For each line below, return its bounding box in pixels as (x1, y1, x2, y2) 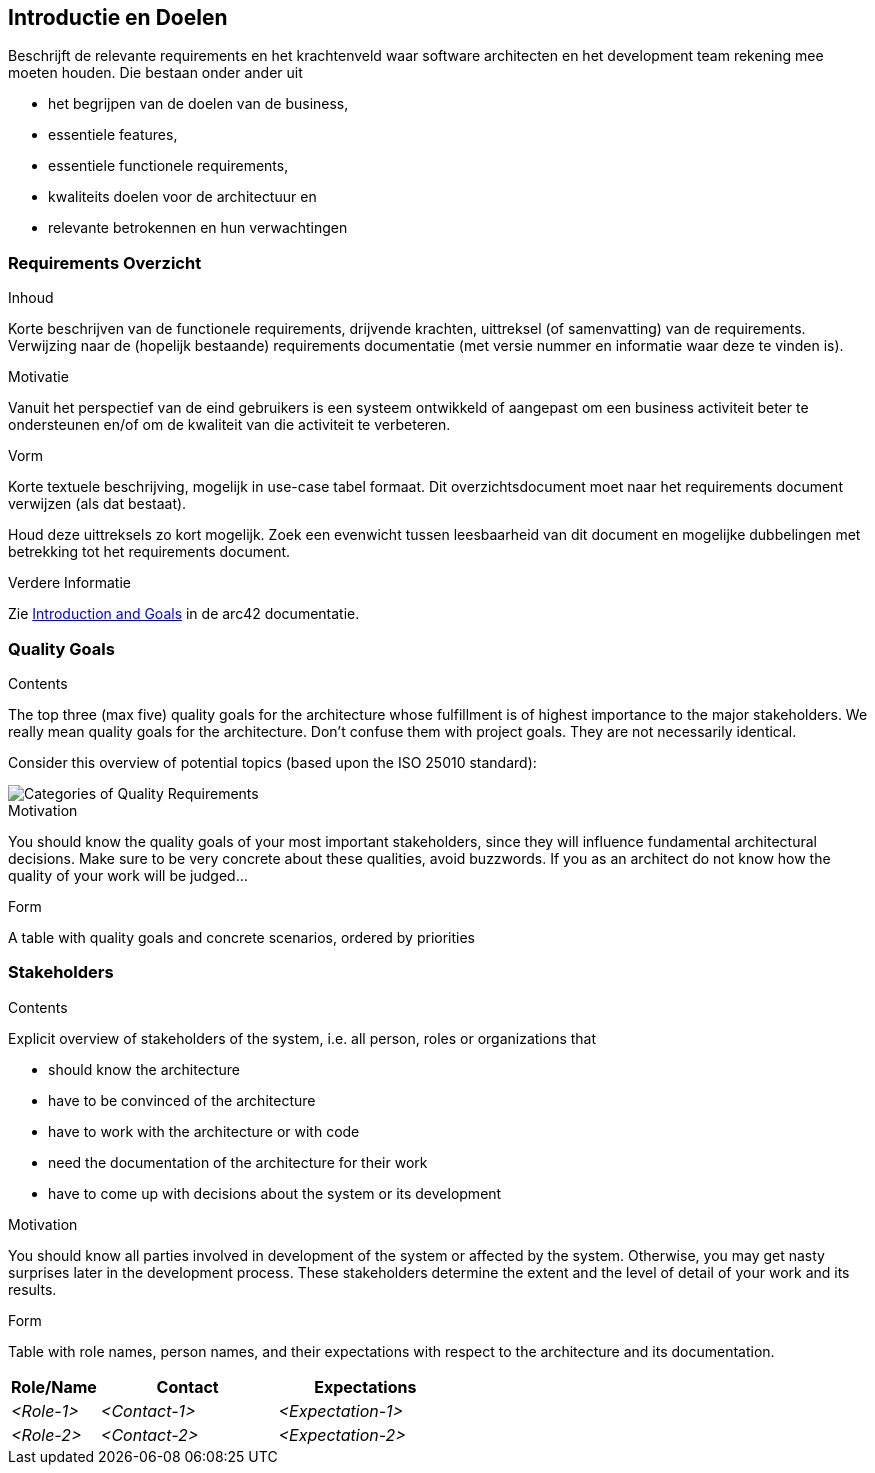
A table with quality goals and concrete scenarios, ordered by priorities (8, 928, 476, 946)
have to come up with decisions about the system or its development (48, 1184, 502, 1202)
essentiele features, (48, 126, 178, 144)
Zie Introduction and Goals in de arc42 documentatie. (8, 605, 360, 623)
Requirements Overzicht (8, 252, 202, 273)
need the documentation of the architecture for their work (48, 1153, 428, 1171)
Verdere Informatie (8, 574, 131, 592)
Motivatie (8, 368, 69, 386)
